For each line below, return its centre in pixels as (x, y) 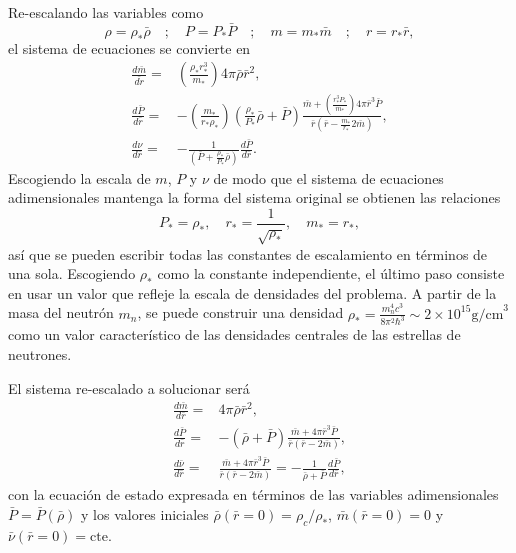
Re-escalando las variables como (106, 12)
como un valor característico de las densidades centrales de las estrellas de (234, 334)
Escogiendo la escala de (79, 177)
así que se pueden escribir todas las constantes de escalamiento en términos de (248, 253)
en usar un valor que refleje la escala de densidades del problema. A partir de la (252, 292)
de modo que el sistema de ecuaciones (328, 177)
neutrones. (40, 354)
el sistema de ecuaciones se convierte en (129, 47)
